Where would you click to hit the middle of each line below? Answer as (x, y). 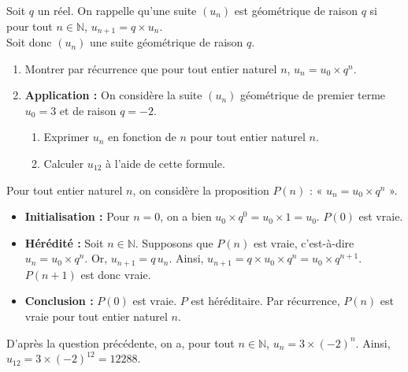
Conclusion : (59, 301)
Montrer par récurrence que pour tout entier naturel (151, 68)
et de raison (88, 110)
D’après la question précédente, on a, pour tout (121, 342)
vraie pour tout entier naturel (96, 316)
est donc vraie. (116, 274)
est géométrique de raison (296, 10)
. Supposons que (174, 242)
